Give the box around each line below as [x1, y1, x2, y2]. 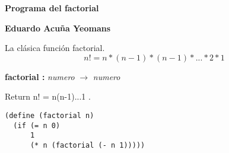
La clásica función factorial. [5, 42, 105, 54]
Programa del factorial [5, 2, 99, 14]
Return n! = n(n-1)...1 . [5, 90, 91, 103]
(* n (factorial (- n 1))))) [30, 141, 145, 149]
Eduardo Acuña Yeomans [5, 21, 111, 34]
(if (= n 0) [13, 121, 61, 130]
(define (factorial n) [5, 111, 94, 120]
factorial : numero [5, 70, 75, 82]
